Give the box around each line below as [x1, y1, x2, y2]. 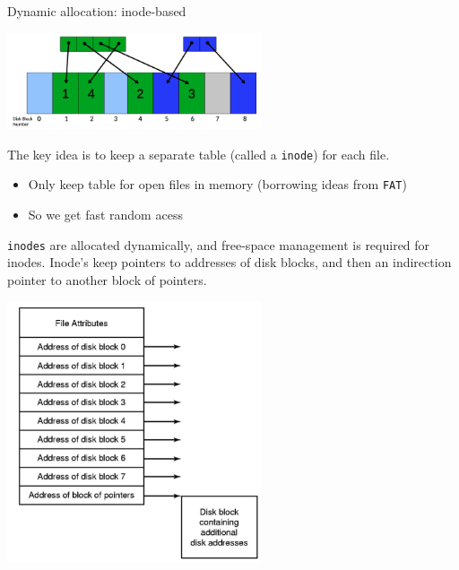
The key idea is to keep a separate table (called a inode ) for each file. [7, 144, 390, 163]
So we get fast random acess [28, 205, 183, 224]
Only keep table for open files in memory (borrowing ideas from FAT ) [28, 175, 407, 194]
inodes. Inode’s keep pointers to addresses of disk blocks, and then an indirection [7, 253, 452, 272]
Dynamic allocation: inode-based [7, 2, 186, 20]
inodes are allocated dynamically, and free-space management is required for [7, 235, 430, 254]
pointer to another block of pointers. [7, 270, 207, 289]
